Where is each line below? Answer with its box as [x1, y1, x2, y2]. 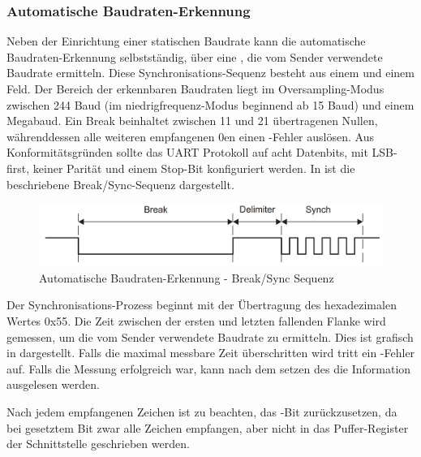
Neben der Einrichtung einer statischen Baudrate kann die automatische [6, 32, 366, 50]
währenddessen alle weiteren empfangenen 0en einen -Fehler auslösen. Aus [6, 127, 374, 144]
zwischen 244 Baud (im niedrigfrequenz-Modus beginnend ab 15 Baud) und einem [6, 96, 415, 113]
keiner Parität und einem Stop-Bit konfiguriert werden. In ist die [32, 159, 355, 176]
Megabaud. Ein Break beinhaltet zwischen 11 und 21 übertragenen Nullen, [6, 112, 378, 129]
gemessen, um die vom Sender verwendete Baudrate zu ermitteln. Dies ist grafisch [6, 328, 414, 345]
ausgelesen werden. [6, 376, 100, 393]
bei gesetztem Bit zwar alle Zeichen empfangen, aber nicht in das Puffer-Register [6, 419, 409, 436]
